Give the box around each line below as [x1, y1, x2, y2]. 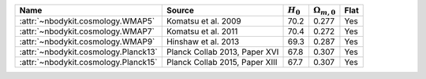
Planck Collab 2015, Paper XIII [166, 57, 278, 68]
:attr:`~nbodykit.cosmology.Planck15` [19, 57, 158, 68]
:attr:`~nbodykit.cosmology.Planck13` [19, 47, 158, 58]
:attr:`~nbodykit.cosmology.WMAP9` [19, 36, 155, 47]
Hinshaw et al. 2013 [166, 36, 240, 47]
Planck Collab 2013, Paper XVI [166, 47, 279, 58]
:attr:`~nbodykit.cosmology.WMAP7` [19, 26, 155, 37]
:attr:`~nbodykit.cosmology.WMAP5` [19, 16, 155, 27]
